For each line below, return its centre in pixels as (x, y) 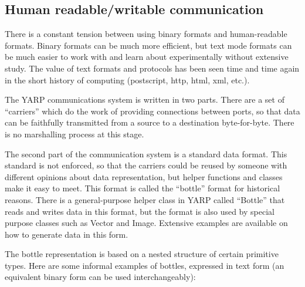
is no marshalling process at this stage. (74, 134)
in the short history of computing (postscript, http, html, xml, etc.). (127, 80)
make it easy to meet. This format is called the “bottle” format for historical (143, 188)
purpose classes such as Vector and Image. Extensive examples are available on (146, 223)
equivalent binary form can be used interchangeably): (100, 277)
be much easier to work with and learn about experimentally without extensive (147, 57)
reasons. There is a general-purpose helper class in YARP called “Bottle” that (145, 199)
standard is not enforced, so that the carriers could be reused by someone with (146, 165)
